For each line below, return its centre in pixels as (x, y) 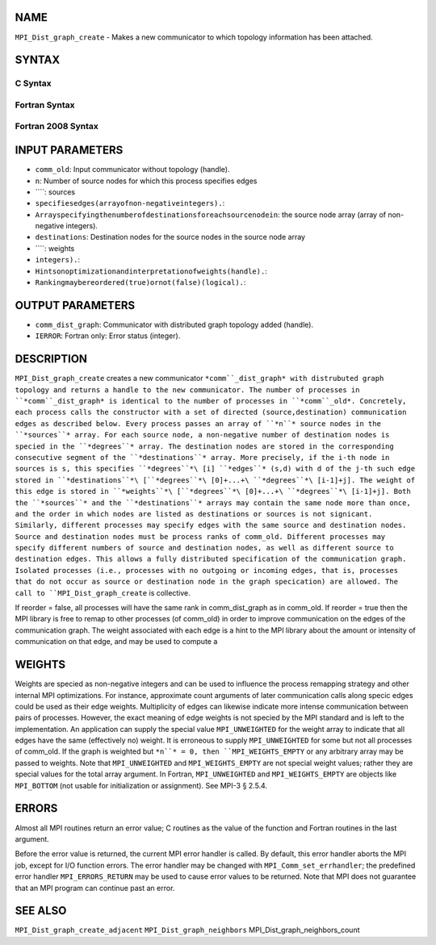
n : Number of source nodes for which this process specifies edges (146, 181)
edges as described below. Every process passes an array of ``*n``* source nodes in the (198, 423)
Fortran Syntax (45, 105)
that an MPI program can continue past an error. (95, 888)
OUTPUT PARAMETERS (75, 305)
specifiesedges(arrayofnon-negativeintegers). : (130, 203)
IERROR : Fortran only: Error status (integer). (108, 336)
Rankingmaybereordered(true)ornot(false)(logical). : (140, 282)
